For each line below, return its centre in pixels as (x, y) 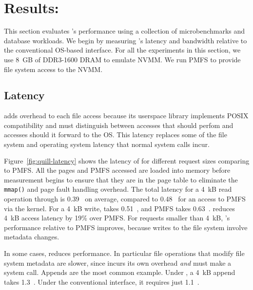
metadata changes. (32, 237)
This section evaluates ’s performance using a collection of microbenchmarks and (125, 31)
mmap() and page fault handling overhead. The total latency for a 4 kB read (118, 189)
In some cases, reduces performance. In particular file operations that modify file (124, 253)
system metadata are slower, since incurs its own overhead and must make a (118, 263)
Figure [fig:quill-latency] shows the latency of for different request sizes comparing (127, 160)
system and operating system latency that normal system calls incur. (107, 144)
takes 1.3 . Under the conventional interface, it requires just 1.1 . (102, 281)
